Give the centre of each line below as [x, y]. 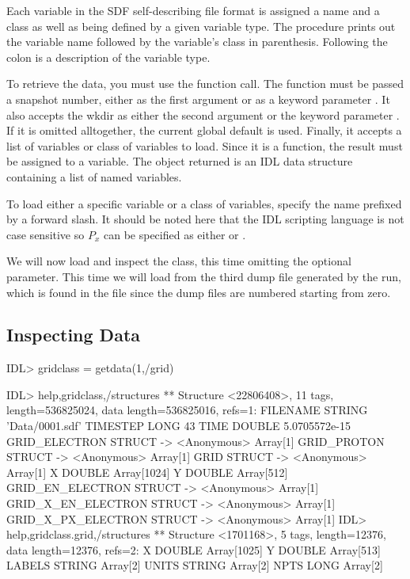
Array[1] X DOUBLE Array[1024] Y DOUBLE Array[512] [147, 472]
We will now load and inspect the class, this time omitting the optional [179, 261]
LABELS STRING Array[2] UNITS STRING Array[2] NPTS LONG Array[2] [195, 565]
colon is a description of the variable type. [108, 57]
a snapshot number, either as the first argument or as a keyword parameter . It [198, 99]
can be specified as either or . [175, 234]
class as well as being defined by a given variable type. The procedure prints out [201, 26]
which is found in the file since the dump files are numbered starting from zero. [199, 292]
